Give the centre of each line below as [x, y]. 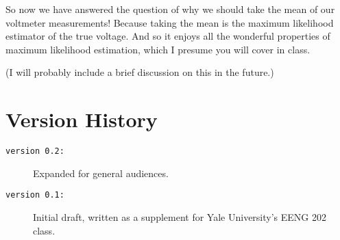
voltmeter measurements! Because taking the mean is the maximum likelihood [170, 22]
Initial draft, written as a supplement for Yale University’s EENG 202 [180, 217]
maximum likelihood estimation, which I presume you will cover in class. [158, 49]
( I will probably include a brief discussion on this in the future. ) [140, 72]
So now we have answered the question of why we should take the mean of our [170, 9]
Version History [82, 119]
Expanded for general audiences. [101, 173]
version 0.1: [35, 195]
